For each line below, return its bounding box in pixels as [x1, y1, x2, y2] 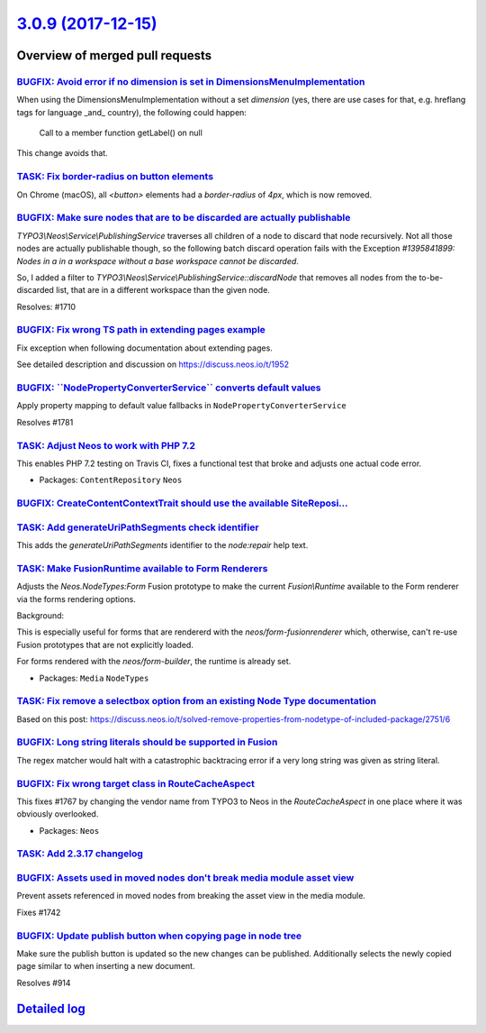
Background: [16, 609, 65, 621]
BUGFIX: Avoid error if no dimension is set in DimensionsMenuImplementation [16, 75, 365, 87]
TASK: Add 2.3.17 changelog [16, 847, 143, 860]
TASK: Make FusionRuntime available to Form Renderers [16, 562, 268, 574]
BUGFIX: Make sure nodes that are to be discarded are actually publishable [16, 212, 351, 224]
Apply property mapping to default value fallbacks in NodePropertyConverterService [16, 400, 346, 411]
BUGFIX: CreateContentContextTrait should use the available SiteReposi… [16, 497, 348, 509]
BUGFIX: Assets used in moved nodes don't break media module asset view [16, 872, 355, 884]
